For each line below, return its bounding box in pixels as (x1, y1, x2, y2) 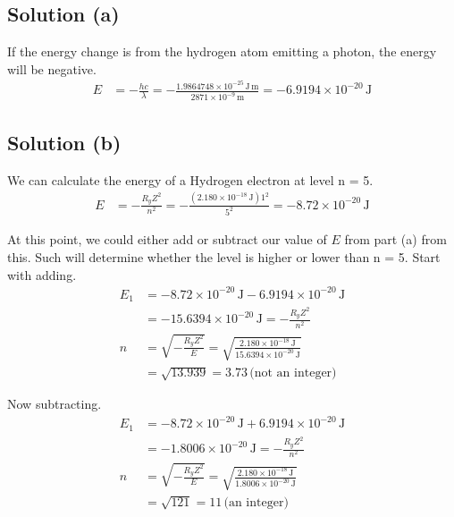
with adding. (7, 265, 77, 284)
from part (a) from (344, 230, 447, 249)
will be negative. (7, 59, 97, 78)
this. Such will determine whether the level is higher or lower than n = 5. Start (7, 247, 441, 266)
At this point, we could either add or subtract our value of (7, 230, 327, 249)
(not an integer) (249, 367, 337, 380)
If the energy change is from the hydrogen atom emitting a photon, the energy (7, 42, 437, 61)
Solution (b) (7, 128, 122, 156)
